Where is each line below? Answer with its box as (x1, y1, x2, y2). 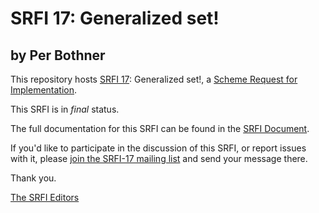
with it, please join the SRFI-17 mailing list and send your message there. (10, 153, 308, 164)
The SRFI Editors (10, 192, 80, 203)
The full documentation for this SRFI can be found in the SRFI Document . (10, 123, 310, 134)
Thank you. (10, 172, 57, 184)
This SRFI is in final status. (10, 103, 120, 115)
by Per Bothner (10, 47, 106, 64)
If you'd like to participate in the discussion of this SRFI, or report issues (10, 142, 307, 154)
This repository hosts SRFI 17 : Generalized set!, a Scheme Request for (10, 73, 298, 85)
